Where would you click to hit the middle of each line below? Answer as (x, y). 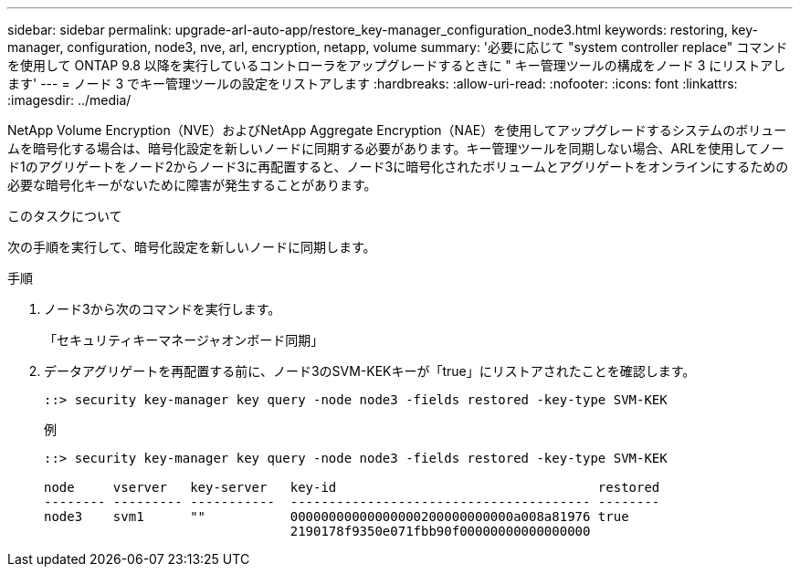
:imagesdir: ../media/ (69, 100)
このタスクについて (65, 216)
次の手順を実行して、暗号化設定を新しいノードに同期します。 (192, 247)
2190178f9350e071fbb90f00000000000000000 (440, 531)
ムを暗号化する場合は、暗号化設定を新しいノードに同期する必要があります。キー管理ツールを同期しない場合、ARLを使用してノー (396, 148)
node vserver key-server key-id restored (352, 487)
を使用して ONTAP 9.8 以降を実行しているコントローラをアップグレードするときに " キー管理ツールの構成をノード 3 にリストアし (397, 65)
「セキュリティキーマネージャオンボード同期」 (184, 340)
